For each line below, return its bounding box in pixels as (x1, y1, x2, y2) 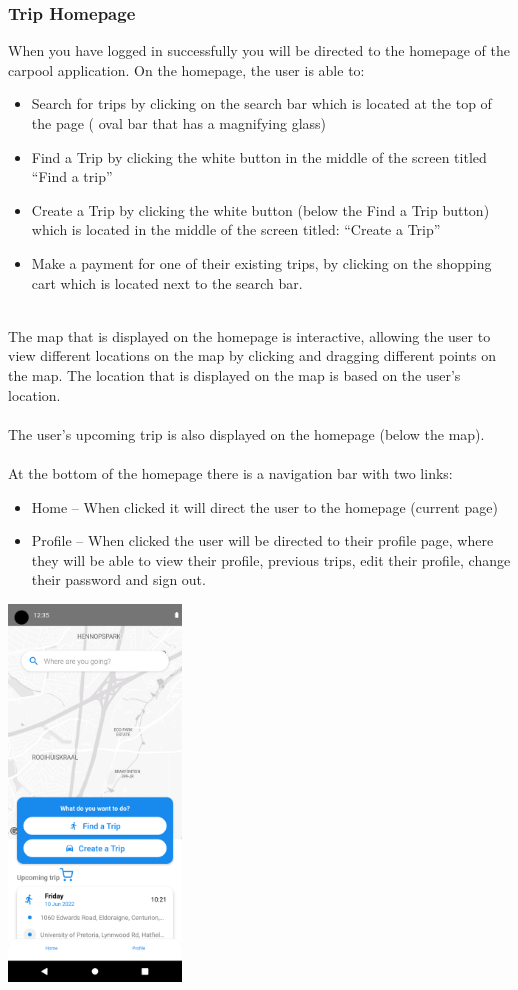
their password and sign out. (31, 569, 206, 590)
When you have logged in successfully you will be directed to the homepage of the (8, 40, 510, 61)
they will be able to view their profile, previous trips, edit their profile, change (31, 549, 511, 570)
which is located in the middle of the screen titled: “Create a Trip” (31, 219, 441, 240)
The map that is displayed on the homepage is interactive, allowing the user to (8, 325, 491, 346)
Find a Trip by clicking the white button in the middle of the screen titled (31, 146, 487, 167)
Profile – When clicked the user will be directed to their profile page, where (31, 530, 494, 551)
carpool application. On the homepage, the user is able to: (8, 59, 365, 80)
